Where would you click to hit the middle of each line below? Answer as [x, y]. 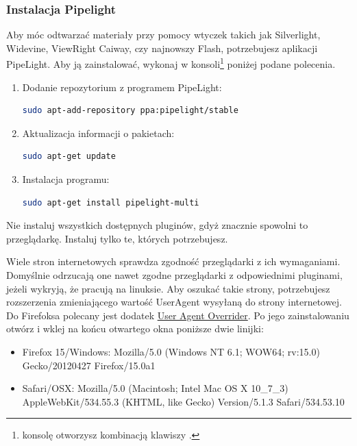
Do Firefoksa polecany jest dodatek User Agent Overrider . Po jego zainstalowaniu [178, 315]
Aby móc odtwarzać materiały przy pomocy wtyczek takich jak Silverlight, [163, 35]
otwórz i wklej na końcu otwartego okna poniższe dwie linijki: [135, 329]
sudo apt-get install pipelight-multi [111, 202]
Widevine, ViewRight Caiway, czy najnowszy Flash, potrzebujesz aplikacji [162, 48]
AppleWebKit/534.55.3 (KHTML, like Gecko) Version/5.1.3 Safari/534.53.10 [183, 401]
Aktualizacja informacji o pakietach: [98, 133]
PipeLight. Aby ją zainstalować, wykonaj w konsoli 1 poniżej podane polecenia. [171, 63]
